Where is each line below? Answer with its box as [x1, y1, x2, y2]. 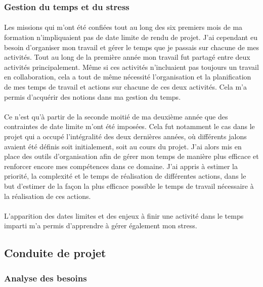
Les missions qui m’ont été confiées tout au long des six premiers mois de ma [4, 22, 243, 32]
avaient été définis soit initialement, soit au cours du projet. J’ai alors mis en [4, 141, 242, 151]
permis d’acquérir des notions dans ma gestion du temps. [4, 91, 181, 102]
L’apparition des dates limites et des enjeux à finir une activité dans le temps [4, 210, 244, 221]
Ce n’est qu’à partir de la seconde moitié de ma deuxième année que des [4, 111, 228, 121]
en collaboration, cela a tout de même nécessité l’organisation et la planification [4, 71, 251, 82]
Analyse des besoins [4, 271, 87, 284]
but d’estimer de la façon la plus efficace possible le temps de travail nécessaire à [4, 180, 254, 191]
